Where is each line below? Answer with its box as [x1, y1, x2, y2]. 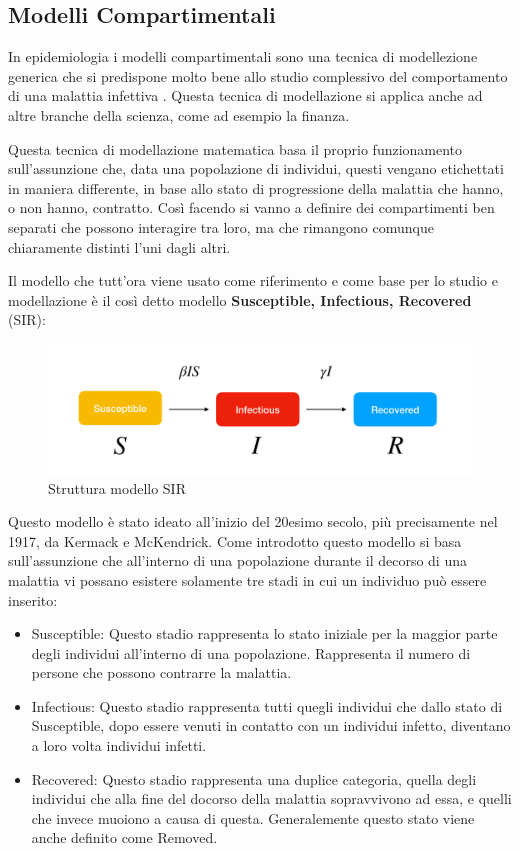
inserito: [8, 589, 58, 610]
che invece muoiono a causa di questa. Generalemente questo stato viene [31, 807, 475, 828]
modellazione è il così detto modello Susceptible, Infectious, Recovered [8, 289, 472, 310]
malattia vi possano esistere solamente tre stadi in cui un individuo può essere [8, 569, 487, 590]
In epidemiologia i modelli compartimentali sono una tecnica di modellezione [8, 46, 478, 67]
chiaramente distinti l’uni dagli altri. [8, 236, 231, 257]
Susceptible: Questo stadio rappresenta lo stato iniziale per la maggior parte [31, 623, 498, 644]
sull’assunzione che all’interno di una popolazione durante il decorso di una [8, 550, 467, 571]
